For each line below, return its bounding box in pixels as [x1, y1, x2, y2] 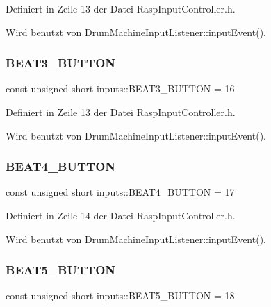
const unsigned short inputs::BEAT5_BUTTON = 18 [6, 288, 235, 303]
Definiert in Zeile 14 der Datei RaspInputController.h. [6, 208, 236, 222]
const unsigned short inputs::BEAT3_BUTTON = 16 [6, 81, 235, 96]
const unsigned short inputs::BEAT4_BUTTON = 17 [6, 185, 235, 199]
